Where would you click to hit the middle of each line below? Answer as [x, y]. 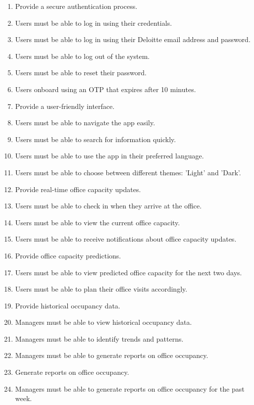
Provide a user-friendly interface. [65, 106]
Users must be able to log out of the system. [82, 56]
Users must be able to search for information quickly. [96, 139]
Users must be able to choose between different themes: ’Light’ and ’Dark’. [128, 172]
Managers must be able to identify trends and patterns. [99, 338]
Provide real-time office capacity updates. [78, 189]
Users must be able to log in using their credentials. [94, 23]
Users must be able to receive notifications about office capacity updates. [126, 239]
